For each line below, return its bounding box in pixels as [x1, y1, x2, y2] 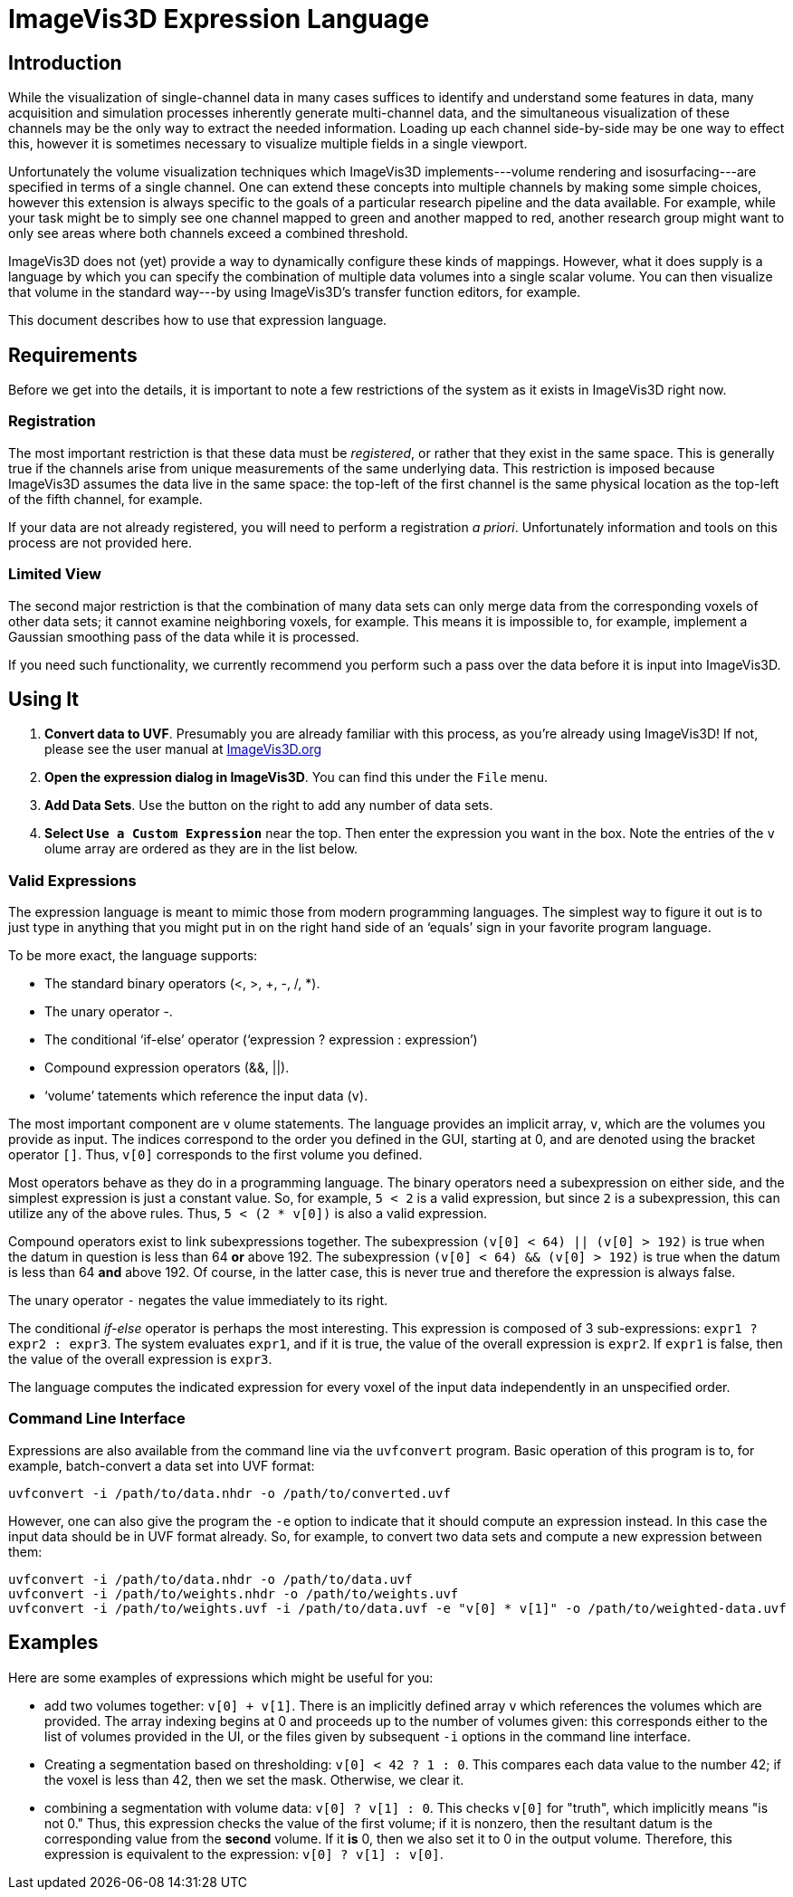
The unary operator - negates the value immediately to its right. [8, 1292, 387, 1309]
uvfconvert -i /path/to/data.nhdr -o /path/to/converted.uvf [8, 1485, 451, 1501]
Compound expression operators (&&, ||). [44, 1060, 290, 1076]
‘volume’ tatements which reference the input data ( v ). [44, 1088, 368, 1104]
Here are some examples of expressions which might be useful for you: [8, 1669, 434, 1685]
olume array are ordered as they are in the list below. [44, 841, 358, 857]
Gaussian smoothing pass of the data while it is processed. [8, 628, 359, 644]
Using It [8, 687, 80, 710]
